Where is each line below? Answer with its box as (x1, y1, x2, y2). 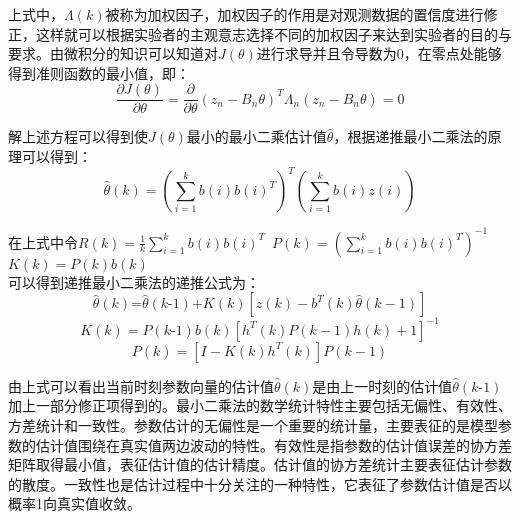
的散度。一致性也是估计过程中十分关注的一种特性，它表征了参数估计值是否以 (8, 473, 512, 494)
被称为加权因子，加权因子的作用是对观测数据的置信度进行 (105, 4, 484, 24)
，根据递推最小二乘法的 (333, 126, 488, 147)
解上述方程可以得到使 (8, 126, 148, 147)
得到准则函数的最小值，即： (8, 62, 190, 83)
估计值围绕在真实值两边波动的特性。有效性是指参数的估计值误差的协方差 (35, 434, 512, 455)
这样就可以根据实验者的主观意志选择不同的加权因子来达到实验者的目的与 (35, 23, 512, 44)
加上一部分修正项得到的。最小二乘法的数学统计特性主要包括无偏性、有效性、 (8, 395, 512, 416)
